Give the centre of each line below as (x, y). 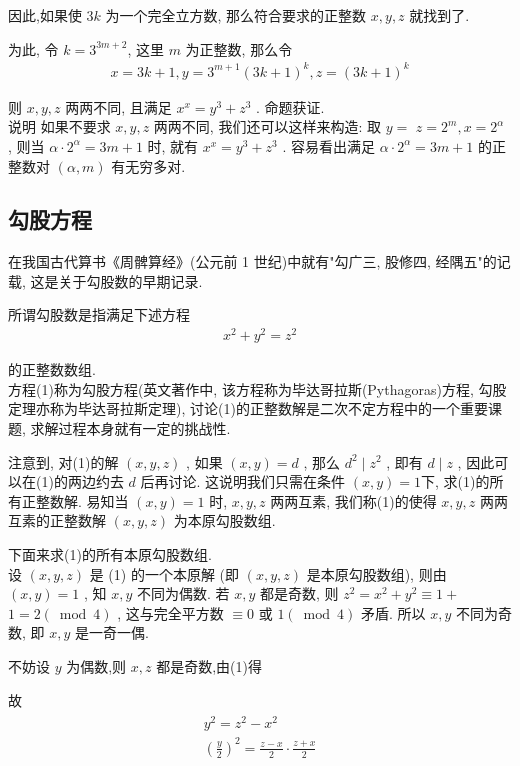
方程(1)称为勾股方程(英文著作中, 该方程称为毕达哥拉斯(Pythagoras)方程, (241, 388)
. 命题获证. (290, 106)
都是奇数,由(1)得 (209, 665)
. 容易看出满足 (328, 145)
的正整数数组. (52, 369)
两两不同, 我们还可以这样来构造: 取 (267, 126)
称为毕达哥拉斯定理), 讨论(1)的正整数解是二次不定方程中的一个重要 (268, 408)
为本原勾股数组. (224, 520)
